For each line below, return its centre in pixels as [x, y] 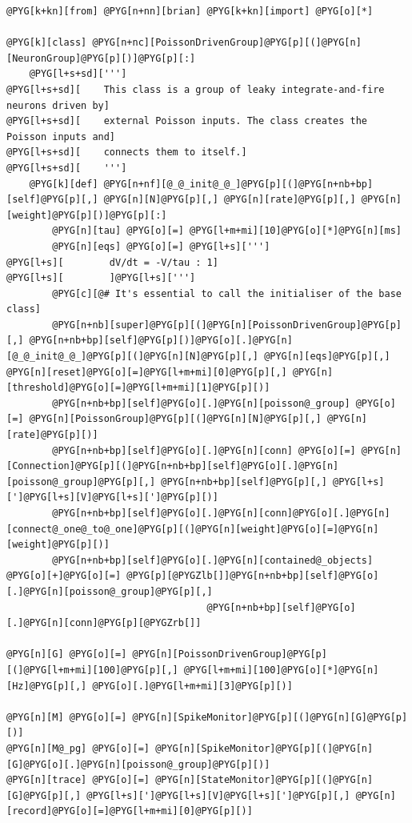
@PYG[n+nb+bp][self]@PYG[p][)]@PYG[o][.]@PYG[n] [161, 341]
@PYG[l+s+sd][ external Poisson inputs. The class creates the [187, 121]
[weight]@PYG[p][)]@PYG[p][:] [87, 215]
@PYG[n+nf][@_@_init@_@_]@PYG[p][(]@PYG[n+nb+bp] [238, 184]
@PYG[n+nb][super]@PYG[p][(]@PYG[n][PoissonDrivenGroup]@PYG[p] [227, 325]
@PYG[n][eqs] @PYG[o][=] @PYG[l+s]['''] [161, 246]
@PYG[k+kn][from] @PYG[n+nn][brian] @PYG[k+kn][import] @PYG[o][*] [190, 11]
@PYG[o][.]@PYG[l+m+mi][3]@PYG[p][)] [192, 686]
